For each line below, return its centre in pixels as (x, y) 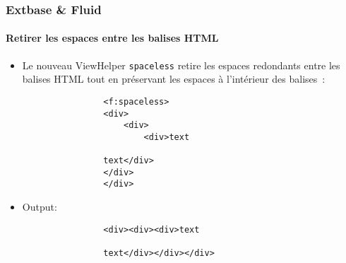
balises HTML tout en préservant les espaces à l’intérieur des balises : (174, 79)
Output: (40, 207)
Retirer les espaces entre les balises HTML (112, 38)
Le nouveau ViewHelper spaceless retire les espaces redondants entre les (181, 65)
